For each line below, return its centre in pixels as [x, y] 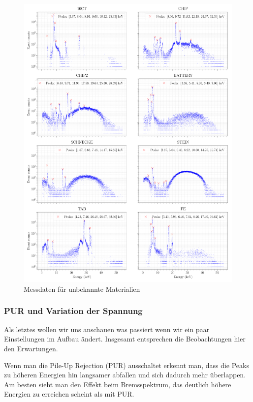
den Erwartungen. [31, 348]
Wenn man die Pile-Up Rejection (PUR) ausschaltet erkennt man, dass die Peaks [126, 365]
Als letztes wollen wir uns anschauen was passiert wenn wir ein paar [107, 329]
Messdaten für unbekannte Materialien [82, 289]
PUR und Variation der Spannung [73, 311]
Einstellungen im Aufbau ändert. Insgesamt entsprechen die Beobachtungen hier [125, 339]
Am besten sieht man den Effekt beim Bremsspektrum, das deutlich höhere [118, 384]
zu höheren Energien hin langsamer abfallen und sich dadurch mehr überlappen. [125, 375]
